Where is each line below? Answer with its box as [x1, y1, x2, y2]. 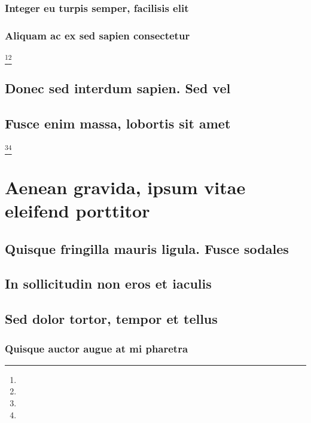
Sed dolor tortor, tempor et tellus [5, 309, 218, 328]
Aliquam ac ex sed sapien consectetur [5, 27, 190, 42]
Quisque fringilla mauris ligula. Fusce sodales [5, 239, 289, 258]
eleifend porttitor [5, 198, 150, 223]
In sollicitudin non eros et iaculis [5, 274, 212, 293]
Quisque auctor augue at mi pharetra [5, 341, 188, 355]
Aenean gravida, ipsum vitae [5, 174, 246, 199]
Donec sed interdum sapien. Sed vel [5, 78, 231, 97]
